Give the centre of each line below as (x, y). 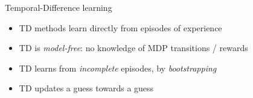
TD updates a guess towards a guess (86, 88)
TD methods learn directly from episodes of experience (120, 27)
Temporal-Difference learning (59, 7)
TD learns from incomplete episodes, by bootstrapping (118, 68)
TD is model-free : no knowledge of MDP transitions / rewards (133, 48)
